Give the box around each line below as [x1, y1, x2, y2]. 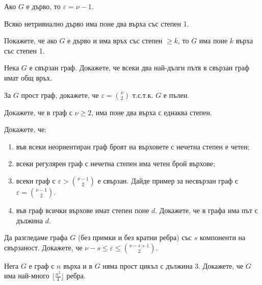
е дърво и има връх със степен [67, 35, 163, 46]
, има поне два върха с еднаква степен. [91, 107, 212, 117]
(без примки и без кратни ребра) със [77, 232, 192, 243]
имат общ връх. [4, 72, 53, 83]
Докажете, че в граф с [4, 107, 73, 117]
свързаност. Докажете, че [4, 242, 83, 252]
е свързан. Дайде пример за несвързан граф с [97, 175, 239, 186]
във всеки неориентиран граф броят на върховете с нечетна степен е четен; [16, 141, 250, 151]
